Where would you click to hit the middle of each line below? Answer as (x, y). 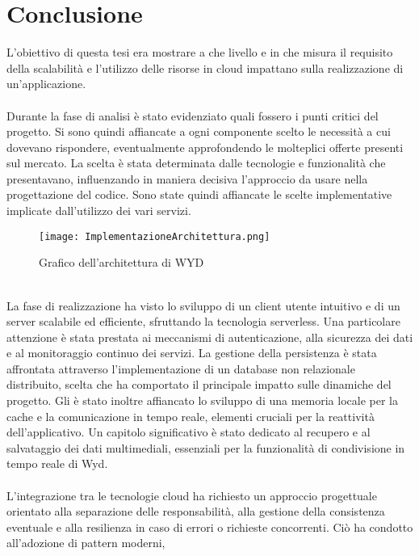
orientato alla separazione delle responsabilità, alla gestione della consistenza (196, 511)
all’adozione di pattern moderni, (86, 543)
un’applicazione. (46, 84)
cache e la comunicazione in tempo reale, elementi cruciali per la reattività (191, 416)
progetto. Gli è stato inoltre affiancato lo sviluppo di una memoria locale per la (202, 400)
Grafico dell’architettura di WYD (122, 262)
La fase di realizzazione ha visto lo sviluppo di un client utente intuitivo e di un (203, 305)
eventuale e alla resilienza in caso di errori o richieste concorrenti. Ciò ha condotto (210, 527)
